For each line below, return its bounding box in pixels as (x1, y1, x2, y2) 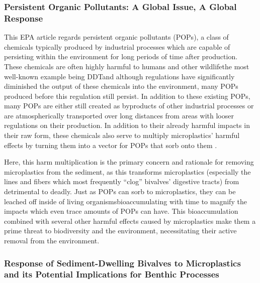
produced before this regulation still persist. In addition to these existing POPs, (4, 90, 250, 101)
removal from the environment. (4, 235, 100, 246)
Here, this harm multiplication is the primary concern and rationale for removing (4, 157, 254, 167)
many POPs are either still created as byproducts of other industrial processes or (4, 100, 254, 111)
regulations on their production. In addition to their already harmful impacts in (4, 120, 250, 130)
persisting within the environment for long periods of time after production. (4, 51, 238, 62)
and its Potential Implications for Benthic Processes (4, 268, 219, 280)
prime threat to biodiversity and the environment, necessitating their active (4, 225, 237, 236)
